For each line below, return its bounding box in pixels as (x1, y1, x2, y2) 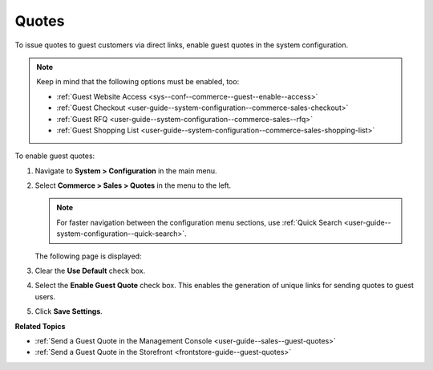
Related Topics (14, 321, 66, 331)
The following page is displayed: (34, 251, 142, 261)
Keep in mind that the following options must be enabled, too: (36, 77, 240, 87)
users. (34, 291, 56, 301)
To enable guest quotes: (14, 151, 95, 161)
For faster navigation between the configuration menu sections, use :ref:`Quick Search (56, 218, 342, 227)
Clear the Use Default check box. (34, 266, 146, 276)
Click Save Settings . (34, 307, 103, 316)
